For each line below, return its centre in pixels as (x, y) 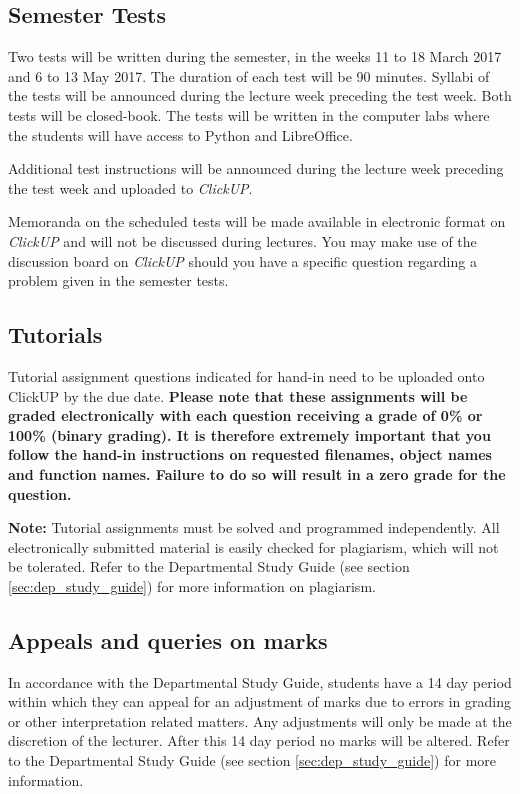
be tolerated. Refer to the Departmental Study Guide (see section (209, 566)
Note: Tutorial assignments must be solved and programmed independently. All (254, 527)
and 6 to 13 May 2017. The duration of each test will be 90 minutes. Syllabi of (249, 75)
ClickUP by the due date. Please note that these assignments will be (238, 395)
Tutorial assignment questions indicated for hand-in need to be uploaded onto (246, 375)
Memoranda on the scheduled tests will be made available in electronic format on (257, 221)
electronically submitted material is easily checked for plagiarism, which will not (253, 546)
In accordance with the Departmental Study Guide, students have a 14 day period (260, 681)
